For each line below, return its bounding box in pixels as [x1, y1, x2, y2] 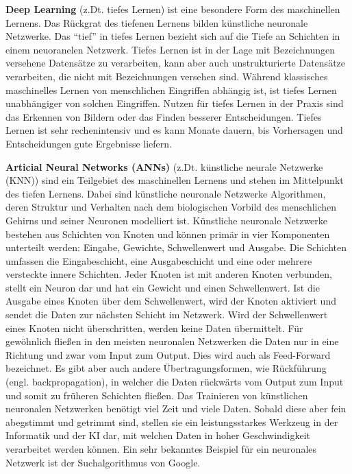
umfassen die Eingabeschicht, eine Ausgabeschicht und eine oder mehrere [5, 253, 312, 268]
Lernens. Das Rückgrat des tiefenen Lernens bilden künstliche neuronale [5, 15, 308, 29]
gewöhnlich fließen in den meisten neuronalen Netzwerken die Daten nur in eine [5, 334, 339, 348]
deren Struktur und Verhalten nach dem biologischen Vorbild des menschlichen [5, 200, 337, 214]
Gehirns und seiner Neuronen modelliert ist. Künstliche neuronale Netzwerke [5, 213, 328, 227]
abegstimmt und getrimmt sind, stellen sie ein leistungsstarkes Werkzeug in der [5, 414, 338, 429]
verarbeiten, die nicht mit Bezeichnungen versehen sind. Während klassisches [5, 69, 328, 83]
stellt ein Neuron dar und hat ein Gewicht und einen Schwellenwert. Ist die [5, 280, 320, 294]
